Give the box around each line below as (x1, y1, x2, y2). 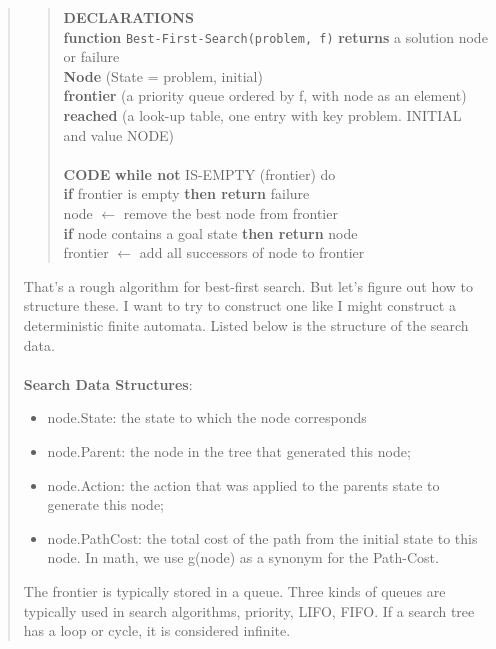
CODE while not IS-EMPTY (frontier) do (63, 163, 336, 184)
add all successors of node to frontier (139, 242, 365, 263)
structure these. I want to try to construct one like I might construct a (23, 295, 456, 316)
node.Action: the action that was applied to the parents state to (47, 474, 440, 495)
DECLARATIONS (63, 7, 194, 27)
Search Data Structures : (23, 373, 193, 394)
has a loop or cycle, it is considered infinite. (23, 620, 291, 641)
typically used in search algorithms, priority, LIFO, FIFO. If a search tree (23, 600, 475, 621)
